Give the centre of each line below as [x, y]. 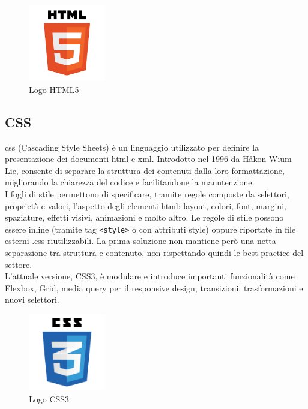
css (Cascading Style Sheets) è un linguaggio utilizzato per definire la [132, 147]
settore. [19, 264]
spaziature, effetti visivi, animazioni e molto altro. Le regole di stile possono [144, 217]
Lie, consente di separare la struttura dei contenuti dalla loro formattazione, [145, 170]
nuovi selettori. [32, 300]
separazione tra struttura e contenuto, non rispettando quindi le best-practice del [154, 252]
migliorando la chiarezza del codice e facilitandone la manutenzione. [130, 182]
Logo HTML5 [54, 89]
